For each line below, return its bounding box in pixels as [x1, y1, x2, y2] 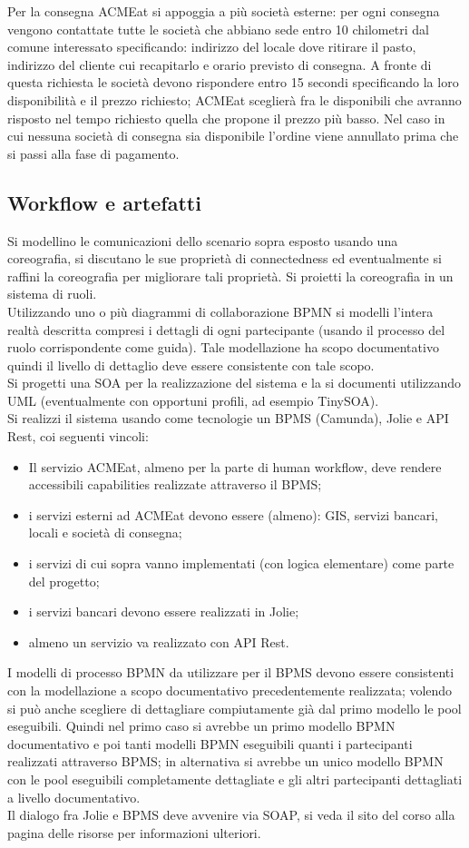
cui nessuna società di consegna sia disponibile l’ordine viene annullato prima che [7, 126, 459, 145]
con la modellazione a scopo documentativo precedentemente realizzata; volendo [7, 681, 453, 700]
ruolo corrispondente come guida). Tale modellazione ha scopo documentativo [7, 338, 439, 357]
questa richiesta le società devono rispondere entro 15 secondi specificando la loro [7, 73, 459, 92]
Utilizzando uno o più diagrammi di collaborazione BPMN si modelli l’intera [7, 301, 434, 320]
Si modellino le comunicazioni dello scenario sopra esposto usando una [7, 231, 398, 250]
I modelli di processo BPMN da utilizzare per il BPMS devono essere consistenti [7, 663, 454, 682]
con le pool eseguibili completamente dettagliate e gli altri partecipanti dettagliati [7, 769, 463, 788]
